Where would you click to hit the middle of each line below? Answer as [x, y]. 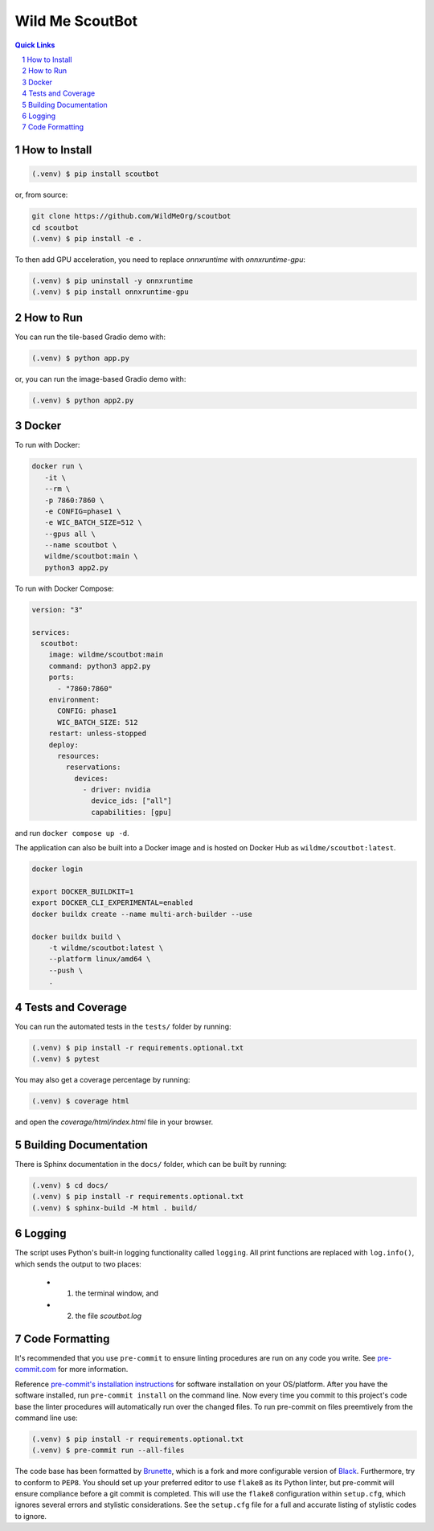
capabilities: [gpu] [131, 812]
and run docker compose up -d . [72, 833]
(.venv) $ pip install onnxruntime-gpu [110, 292]
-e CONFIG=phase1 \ [83, 511]
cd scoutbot [55, 227]
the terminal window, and [117, 1293]
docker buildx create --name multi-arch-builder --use [142, 914]
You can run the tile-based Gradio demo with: [90, 337]
